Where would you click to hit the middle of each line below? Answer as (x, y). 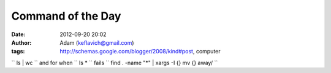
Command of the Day (66, 16)
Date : (18, 34)
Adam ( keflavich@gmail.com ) (97, 42)
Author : (21, 42)
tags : (18, 52)
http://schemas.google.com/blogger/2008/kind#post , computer (140, 52)
